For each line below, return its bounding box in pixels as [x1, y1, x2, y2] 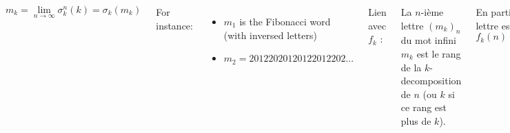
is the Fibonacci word [239, 14, 331, 28]
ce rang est [400, 100, 447, 114]
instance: [156, 18, 193, 32]
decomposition [400, 73, 462, 88]
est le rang [416, 46, 461, 60]
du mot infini [400, 33, 456, 47]
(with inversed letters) [223, 27, 317, 42]
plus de [400, 113, 431, 128]
